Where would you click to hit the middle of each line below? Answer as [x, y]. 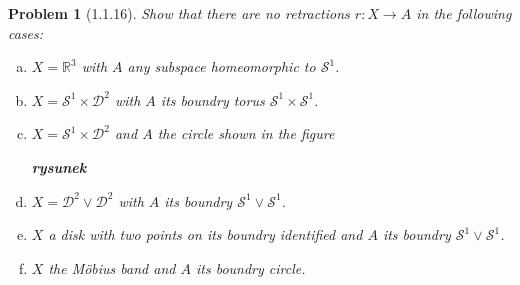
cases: [26, 32]
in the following [464, 13]
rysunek [59, 166]
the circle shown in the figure [246, 133]
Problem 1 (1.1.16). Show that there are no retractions [179, 13]
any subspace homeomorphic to [221, 66]
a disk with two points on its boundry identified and [205, 234]
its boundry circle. [250, 267]
